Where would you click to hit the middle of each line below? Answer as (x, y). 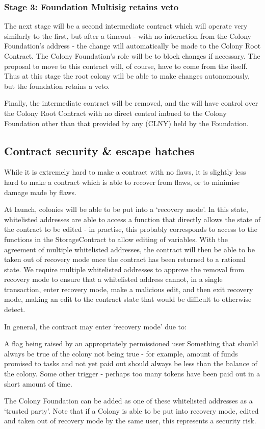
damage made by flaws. (41, 192)
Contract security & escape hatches (100, 150)
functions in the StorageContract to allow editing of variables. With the (116, 239)
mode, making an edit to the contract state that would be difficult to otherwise (128, 299)
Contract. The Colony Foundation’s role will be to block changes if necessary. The (132, 56)
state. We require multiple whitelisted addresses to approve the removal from (124, 269)
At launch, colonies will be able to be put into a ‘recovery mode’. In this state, (126, 209)
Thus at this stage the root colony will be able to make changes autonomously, (127, 76)
